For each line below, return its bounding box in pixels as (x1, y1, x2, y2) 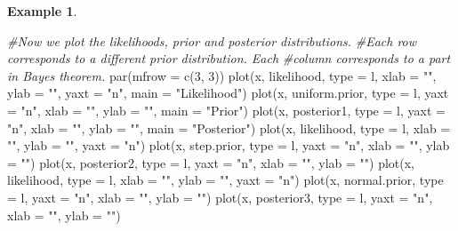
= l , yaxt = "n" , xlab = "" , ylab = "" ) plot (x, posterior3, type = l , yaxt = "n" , (7, 187, 433, 206)
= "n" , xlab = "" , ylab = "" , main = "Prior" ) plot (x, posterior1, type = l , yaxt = (7, 100, 446, 119)
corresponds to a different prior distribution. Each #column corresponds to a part (7, 49, 451, 68)
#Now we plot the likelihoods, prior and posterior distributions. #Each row (7, 31, 417, 50)
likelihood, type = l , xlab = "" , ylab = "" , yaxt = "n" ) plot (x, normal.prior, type (7, 171, 444, 189)
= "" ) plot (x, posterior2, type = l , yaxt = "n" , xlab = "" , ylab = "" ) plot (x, (7, 153, 415, 171)
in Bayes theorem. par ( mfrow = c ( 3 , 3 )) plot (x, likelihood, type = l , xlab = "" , (7, 66, 437, 84)
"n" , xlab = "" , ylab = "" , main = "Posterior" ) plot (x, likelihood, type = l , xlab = (7, 118, 451, 137)
